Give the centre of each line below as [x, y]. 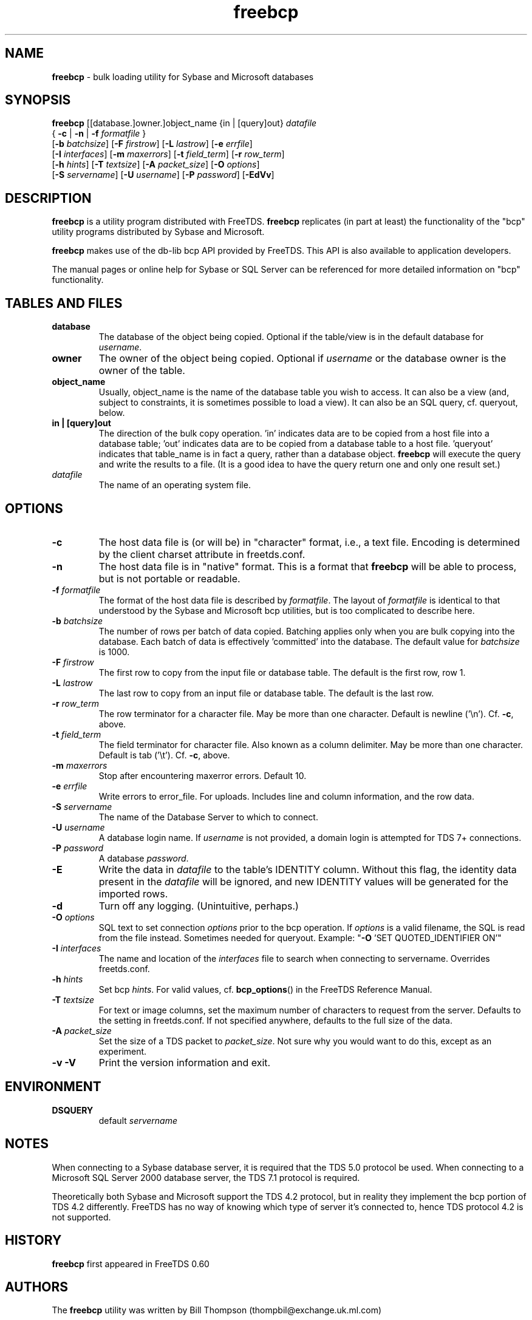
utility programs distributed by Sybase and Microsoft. [158, 232]
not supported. [81, 1217]
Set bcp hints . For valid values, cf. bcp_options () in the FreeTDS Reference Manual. [265, 989]
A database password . [144, 858]
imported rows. [133, 893]
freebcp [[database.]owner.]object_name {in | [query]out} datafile [184, 123]
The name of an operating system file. [175, 485]
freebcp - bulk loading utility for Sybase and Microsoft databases [183, 77]
